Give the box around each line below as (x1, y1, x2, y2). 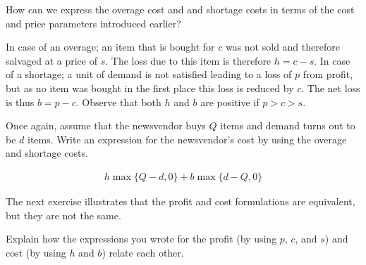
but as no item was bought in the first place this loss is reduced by (6, 80, 294, 95)
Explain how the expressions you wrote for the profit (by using (6, 231, 277, 246)
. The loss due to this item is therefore (105, 53, 272, 67)
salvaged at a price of (6, 53, 97, 67)
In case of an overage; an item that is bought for (6, 39, 215, 54)
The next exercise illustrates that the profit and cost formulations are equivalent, (6, 193, 355, 208)
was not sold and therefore (225, 39, 340, 54)
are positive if (200, 94, 260, 109)
